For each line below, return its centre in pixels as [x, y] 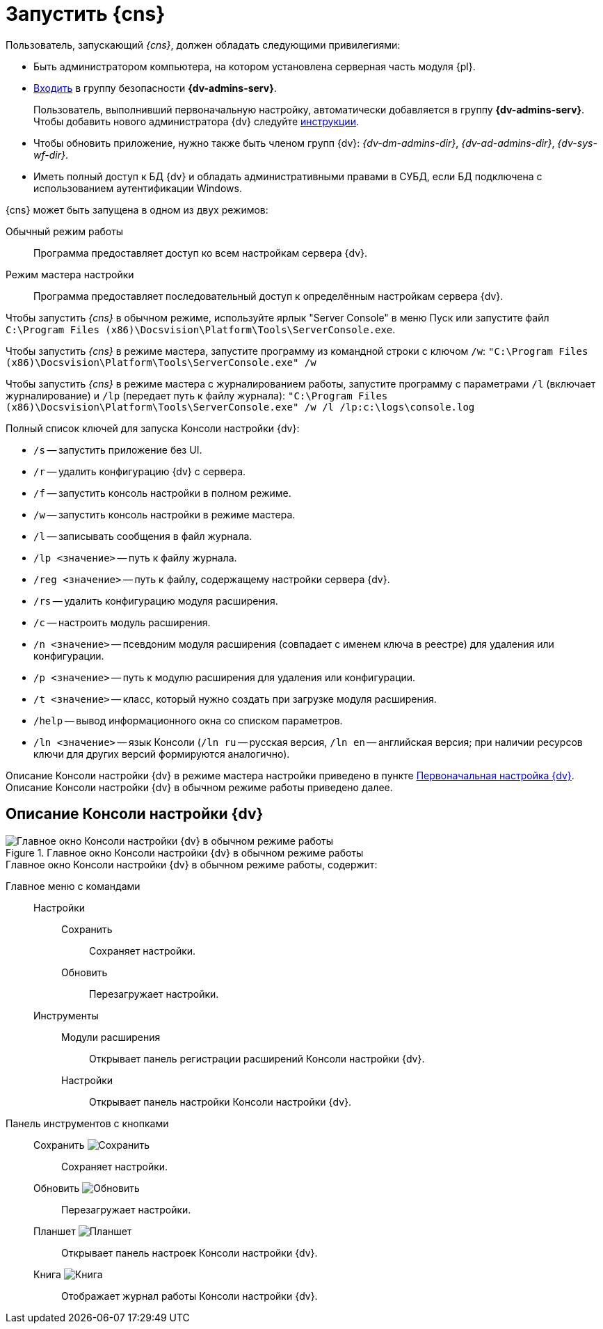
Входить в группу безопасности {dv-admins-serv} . [155, 88]
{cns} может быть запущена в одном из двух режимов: [137, 209]
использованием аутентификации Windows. [138, 188]
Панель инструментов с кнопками [87, 1123]
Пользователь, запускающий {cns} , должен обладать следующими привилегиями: [203, 45]
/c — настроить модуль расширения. [122, 622]
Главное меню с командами [73, 886]
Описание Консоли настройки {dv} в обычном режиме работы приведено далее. [199, 787]
